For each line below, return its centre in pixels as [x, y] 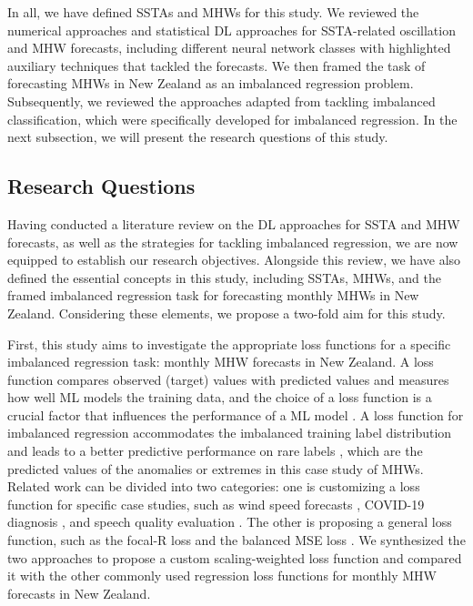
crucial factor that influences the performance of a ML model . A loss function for [236, 414]
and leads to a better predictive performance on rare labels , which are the [215, 451]
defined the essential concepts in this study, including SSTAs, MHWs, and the [224, 277]
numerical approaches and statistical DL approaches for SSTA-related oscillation [231, 30]
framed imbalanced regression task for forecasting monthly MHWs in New [213, 295]
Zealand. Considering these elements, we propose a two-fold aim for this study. [226, 313]
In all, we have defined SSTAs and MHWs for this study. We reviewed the [213, 12]
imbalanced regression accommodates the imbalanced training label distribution [230, 433]
